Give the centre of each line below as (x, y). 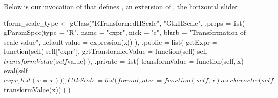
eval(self (16, 70)
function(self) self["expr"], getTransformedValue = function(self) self (106, 51)
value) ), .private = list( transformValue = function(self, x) (156, 60)
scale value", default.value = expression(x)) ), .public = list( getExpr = (111, 41)
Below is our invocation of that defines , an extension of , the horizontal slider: (122, 6)
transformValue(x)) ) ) (37, 89)
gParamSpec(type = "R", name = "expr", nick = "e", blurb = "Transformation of (125, 32)
